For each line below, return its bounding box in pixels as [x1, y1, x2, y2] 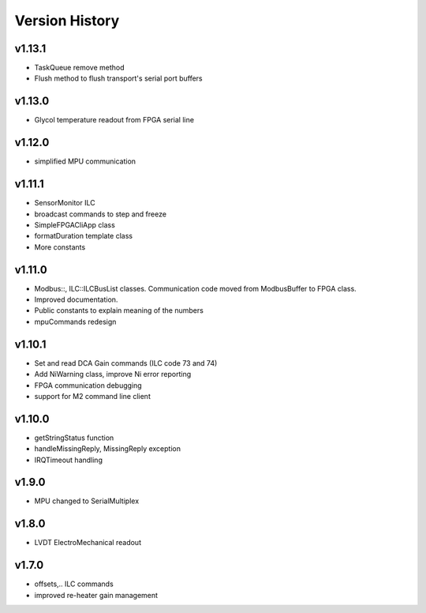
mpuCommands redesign [34, 317, 117, 326]
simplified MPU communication [34, 156, 136, 166]
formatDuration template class [34, 231, 133, 241]
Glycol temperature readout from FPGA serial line [34, 115, 195, 125]
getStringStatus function [34, 433, 114, 442]
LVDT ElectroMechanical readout [34, 538, 142, 547]
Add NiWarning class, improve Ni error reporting [34, 370, 192, 379]
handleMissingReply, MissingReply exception [34, 444, 181, 453]
